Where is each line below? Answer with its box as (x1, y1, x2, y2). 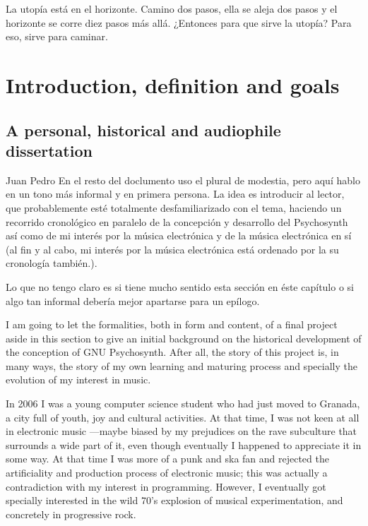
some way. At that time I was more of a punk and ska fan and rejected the (6, 451, 329, 466)
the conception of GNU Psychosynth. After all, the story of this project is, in (6, 345, 339, 359)
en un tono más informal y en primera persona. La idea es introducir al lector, (6, 186, 345, 201)
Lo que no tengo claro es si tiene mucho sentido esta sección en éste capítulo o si (6, 279, 354, 294)
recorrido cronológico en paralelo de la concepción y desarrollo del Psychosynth (6, 214, 348, 229)
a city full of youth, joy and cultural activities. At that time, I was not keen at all (6, 410, 360, 424)
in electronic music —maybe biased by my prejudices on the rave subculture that (6, 424, 357, 438)
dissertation (6, 139, 93, 161)
